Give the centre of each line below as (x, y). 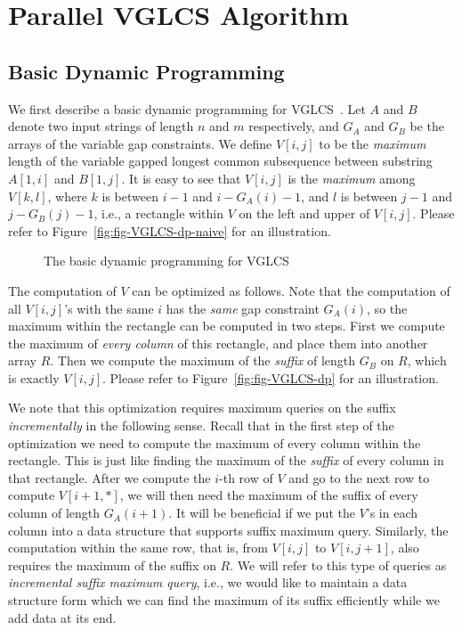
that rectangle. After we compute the (109, 477)
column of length (54, 513)
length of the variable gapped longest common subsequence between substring (220, 161)
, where (67, 196)
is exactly (34, 377)
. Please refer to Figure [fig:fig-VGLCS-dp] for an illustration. (270, 377)
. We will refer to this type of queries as (338, 565)
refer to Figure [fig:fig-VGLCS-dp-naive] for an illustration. (170, 230)
